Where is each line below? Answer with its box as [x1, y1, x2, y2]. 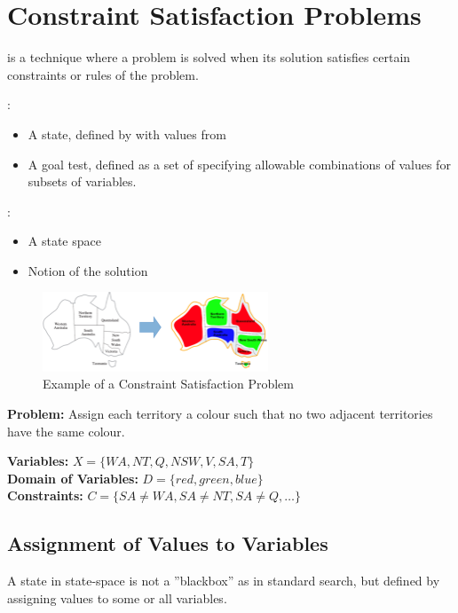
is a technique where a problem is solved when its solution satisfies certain [7, 48, 411, 67]
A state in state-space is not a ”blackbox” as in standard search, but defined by [7, 571, 440, 590]
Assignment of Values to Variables [7, 530, 328, 557]
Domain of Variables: [7, 468, 138, 487]
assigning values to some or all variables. [7, 588, 227, 607]
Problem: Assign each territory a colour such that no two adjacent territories [7, 405, 433, 423]
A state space [28, 232, 101, 250]
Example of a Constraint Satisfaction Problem [43, 374, 294, 393]
